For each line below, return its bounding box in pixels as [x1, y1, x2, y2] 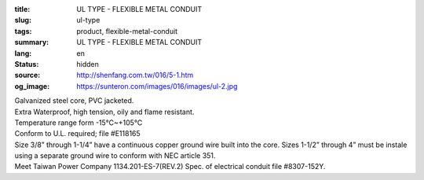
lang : [14, 48, 32, 58]
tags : [14, 26, 32, 35]
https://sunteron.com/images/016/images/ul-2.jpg [76, 81, 238, 90]
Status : [14, 59, 39, 68]
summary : [14, 38, 49, 47]
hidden [76, 59, 100, 68]
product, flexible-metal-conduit [76, 26, 178, 35]
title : [14, 5, 31, 13]
